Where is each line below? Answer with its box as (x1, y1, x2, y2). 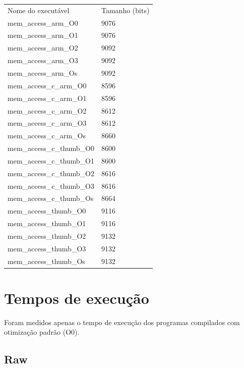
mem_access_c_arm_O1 (8, 92, 87, 103)
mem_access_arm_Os (8, 67, 78, 78)
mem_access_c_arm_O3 (8, 118, 87, 128)
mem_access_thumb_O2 (8, 230, 86, 241)
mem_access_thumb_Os (8, 255, 85, 266)
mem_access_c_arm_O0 (8, 80, 87, 90)
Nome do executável (8, 5, 70, 15)
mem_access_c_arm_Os (8, 130, 86, 141)
